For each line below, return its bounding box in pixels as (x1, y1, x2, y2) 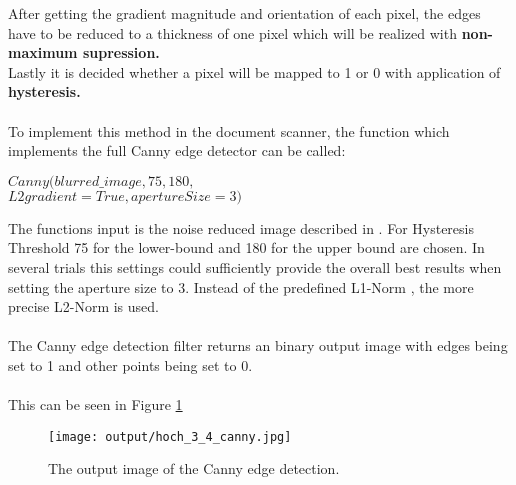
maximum (8, 42, 78, 63)
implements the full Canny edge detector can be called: (8, 140, 346, 161)
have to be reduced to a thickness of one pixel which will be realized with (8, 22, 457, 43)
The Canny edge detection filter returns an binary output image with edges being (8, 335, 508, 356)
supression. (82, 42, 160, 63)
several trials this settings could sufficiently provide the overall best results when (8, 256, 502, 277)
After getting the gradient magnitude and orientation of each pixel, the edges (8, 3, 481, 23)
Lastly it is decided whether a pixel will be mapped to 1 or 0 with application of (8, 61, 501, 82)
